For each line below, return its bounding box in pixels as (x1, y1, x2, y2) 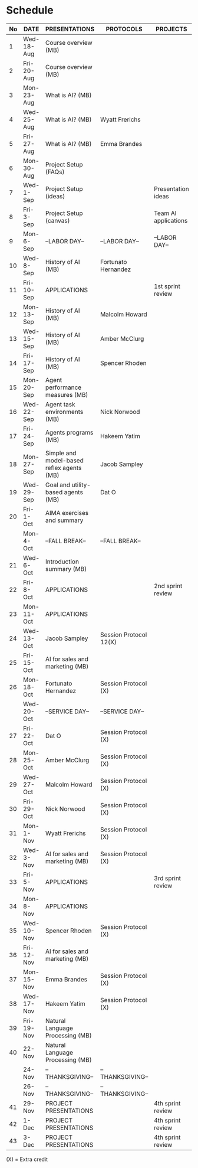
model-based (45, 456, 84, 464)
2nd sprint (154, 582, 183, 590)
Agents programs (45, 428, 94, 436)
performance (45, 383, 82, 391)
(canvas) (45, 216, 70, 224)
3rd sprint (154, 874, 181, 882)
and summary (45, 516, 84, 524)
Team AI (154, 209, 177, 217)
